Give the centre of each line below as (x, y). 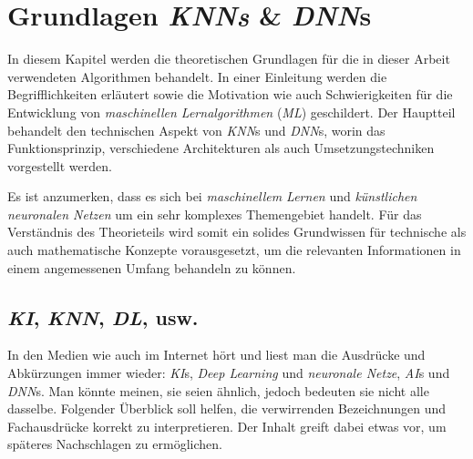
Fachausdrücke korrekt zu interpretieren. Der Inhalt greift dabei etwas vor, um (227, 426)
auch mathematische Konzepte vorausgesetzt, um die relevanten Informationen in (234, 250)
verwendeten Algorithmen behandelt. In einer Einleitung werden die (197, 76)
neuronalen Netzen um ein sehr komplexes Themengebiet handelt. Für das (215, 214)
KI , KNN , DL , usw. (103, 316)
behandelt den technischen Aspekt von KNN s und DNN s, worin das (196, 130)
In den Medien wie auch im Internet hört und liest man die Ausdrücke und (216, 355)
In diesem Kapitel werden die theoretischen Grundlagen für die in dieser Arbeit (229, 59)
